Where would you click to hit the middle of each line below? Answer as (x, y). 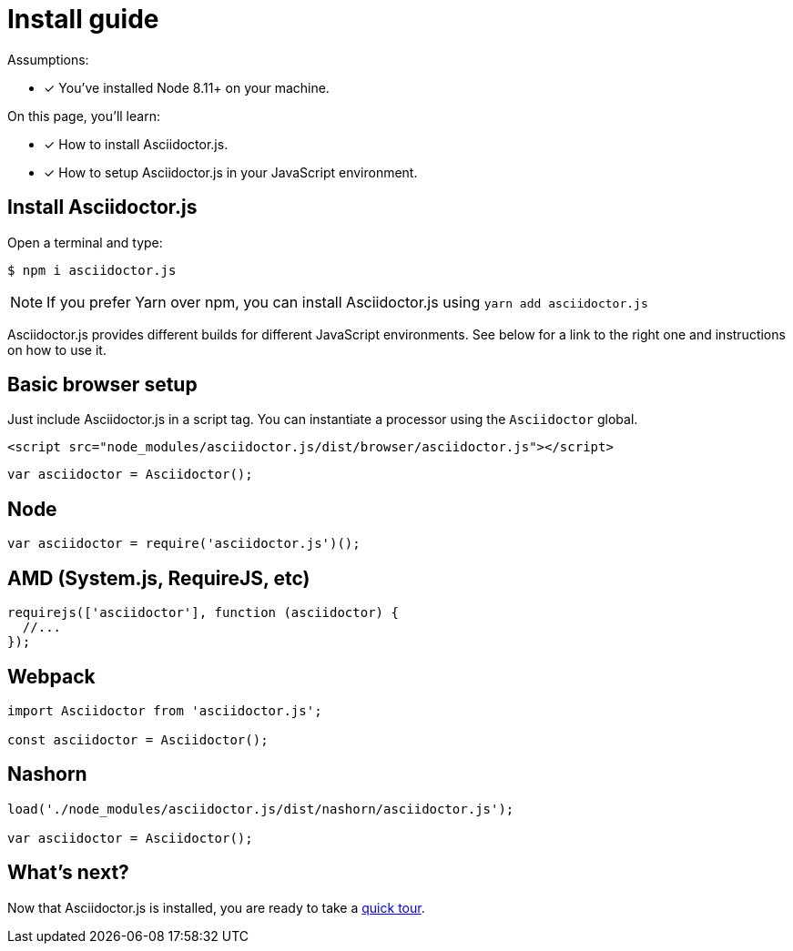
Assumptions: (48, 59)
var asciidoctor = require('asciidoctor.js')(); (184, 544)
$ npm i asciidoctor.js (92, 270)
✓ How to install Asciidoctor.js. (136, 144)
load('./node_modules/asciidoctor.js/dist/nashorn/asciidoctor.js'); (261, 809)
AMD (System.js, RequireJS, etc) (159, 578)
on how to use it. (57, 349)
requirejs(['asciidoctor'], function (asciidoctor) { (203, 613)
